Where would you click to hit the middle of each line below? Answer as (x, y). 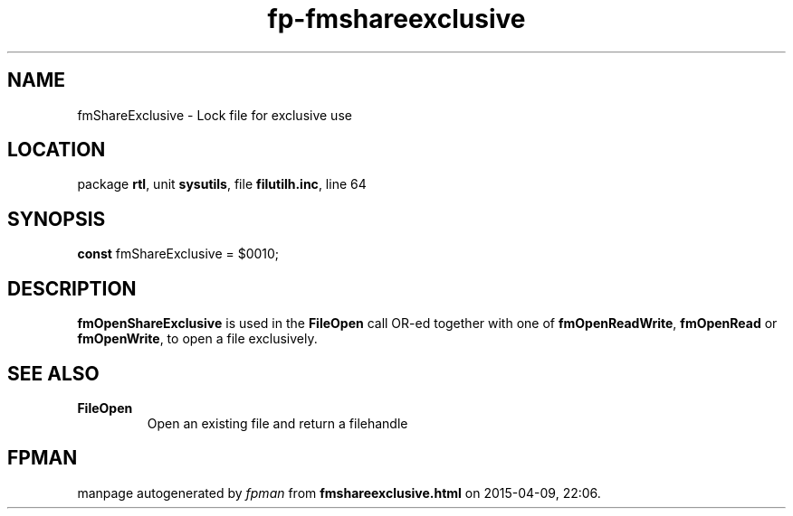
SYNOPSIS (57, 219)
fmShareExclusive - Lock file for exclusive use (215, 115)
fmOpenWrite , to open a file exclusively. (197, 339)
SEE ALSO (53, 373)
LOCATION (57, 150)
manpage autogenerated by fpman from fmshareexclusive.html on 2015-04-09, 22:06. (339, 493)
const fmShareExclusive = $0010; (178, 254)
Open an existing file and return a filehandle (277, 423)
